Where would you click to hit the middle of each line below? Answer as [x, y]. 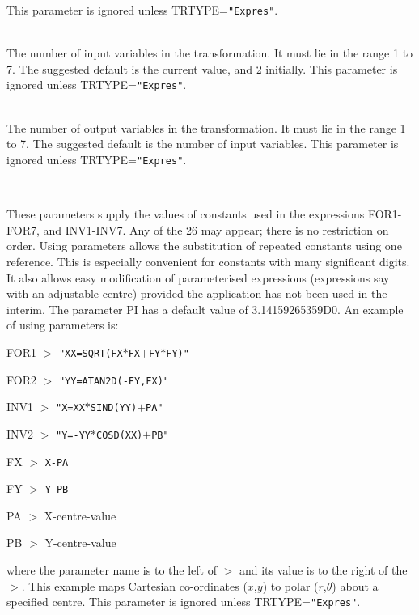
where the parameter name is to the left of [112, 570]
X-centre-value [80, 515]
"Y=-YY [73, 435]
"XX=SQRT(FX [91, 353]
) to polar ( [290, 585]
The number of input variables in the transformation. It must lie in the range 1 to [210, 53]
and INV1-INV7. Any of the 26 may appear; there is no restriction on [216, 229]
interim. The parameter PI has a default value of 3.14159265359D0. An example [205, 309]
